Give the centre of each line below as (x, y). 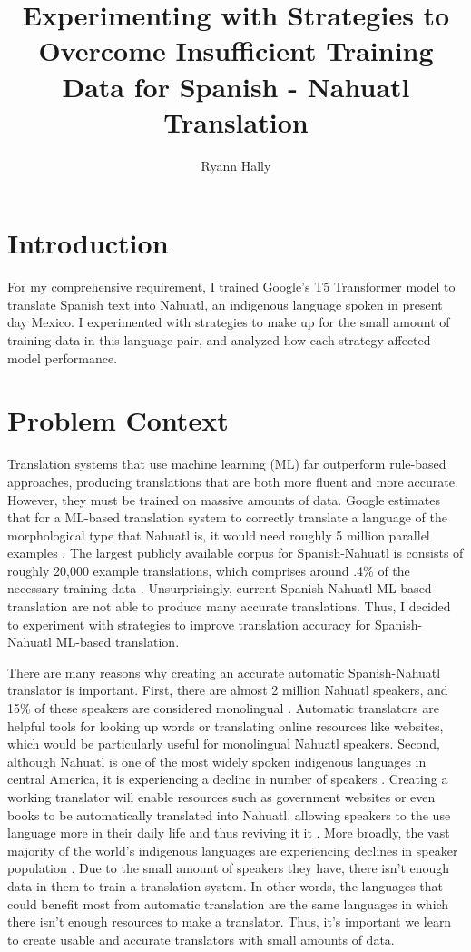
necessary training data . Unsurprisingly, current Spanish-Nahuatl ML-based (220, 588)
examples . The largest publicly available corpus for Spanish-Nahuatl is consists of (235, 553)
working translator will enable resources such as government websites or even (221, 797)
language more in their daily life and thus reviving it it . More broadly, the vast (229, 833)
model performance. (63, 357)
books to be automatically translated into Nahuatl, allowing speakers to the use (229, 814)
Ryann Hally (236, 165)
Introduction (88, 243)
